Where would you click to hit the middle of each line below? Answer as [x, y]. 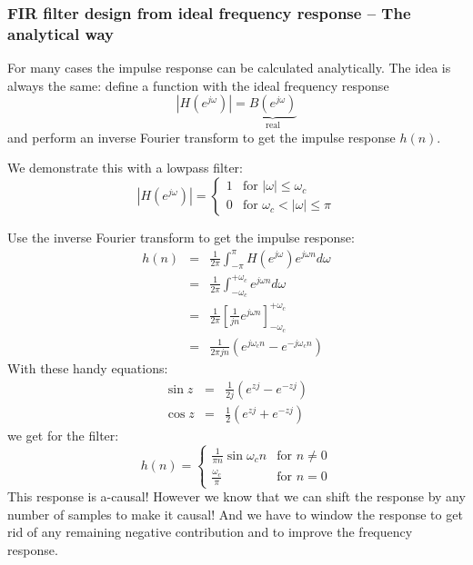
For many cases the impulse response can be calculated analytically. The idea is [229, 68]
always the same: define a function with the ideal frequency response [198, 85]
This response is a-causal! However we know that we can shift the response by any [236, 496]
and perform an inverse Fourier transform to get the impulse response [201, 137]
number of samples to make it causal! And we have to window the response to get [235, 514]
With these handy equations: [88, 368]
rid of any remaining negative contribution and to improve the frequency [210, 532]
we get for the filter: [63, 436]
